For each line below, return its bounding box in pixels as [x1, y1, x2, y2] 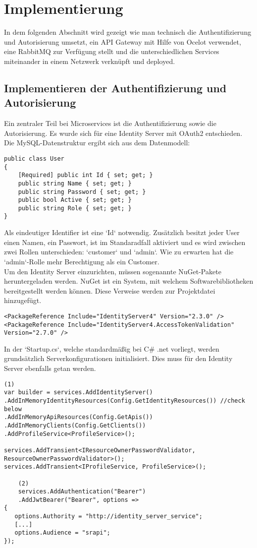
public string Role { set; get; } [18, 204, 132, 212]
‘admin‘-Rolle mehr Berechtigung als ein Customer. [4, 256, 159, 266]
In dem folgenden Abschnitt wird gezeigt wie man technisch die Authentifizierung [4, 27, 252, 37]
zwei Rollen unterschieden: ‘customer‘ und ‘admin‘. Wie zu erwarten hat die [4, 246, 234, 257]
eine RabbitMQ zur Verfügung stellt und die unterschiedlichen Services [4, 46, 219, 57]
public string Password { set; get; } [18, 188, 146, 195]
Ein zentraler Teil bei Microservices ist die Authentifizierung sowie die [4, 118, 216, 128]
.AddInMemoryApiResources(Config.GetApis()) [4, 414, 153, 421]
